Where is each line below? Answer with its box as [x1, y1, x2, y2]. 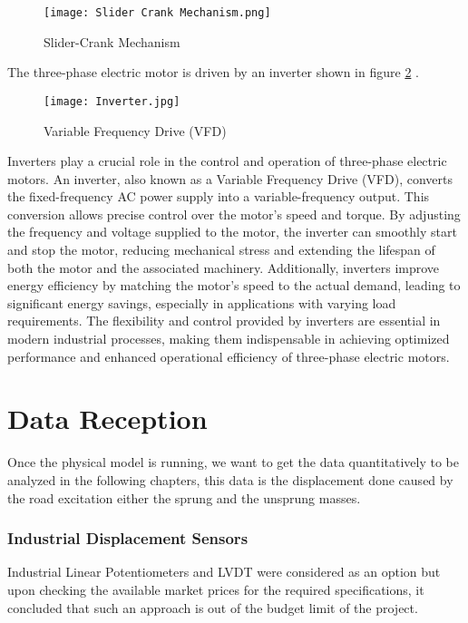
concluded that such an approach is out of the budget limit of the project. [7, 598, 418, 617]
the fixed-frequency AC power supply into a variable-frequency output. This [7, 187, 430, 206]
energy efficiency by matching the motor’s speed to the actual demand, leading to [7, 276, 461, 295]
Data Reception [7, 400, 208, 437]
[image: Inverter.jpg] [44, 94, 180, 108]
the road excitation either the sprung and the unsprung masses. [7, 488, 361, 507]
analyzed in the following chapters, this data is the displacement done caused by [7, 470, 453, 489]
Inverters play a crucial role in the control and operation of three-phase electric [7, 151, 447, 170]
